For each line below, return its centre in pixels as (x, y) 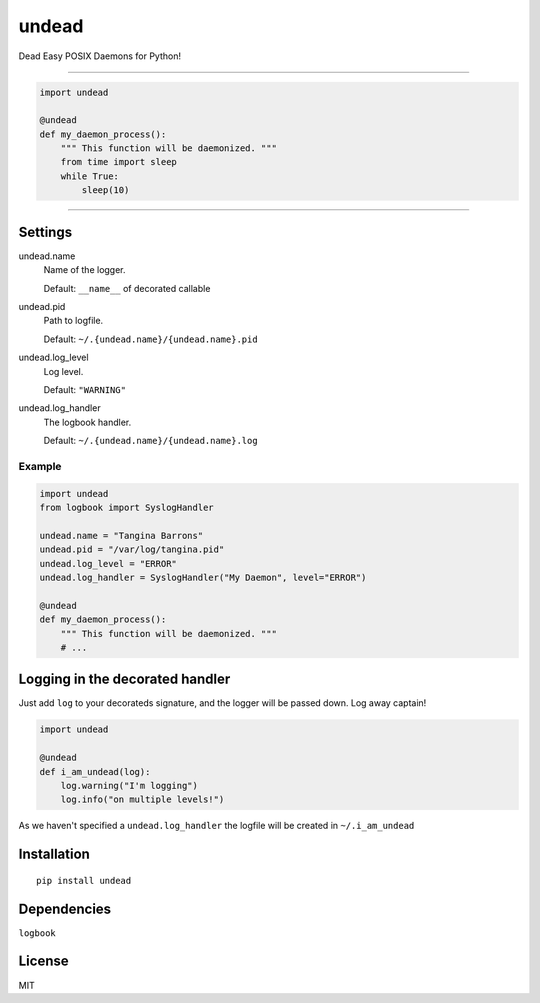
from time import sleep (118, 162)
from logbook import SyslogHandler (126, 507)
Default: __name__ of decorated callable (127, 288)
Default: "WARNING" (85, 389)
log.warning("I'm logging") (129, 785)
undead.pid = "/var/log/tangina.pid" (132, 549)
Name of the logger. (84, 270)
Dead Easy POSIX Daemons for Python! (100, 56)
